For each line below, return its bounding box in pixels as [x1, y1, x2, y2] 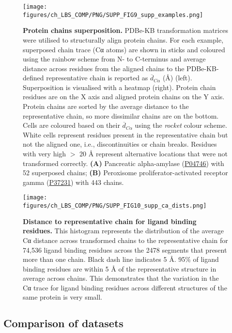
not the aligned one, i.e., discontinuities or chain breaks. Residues [23, 139, 217, 149]
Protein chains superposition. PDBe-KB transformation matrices [23, 25, 228, 35]
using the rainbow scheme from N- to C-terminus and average [23, 54, 206, 64]
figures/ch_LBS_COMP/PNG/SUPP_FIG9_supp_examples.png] [23, 11, 203, 18]
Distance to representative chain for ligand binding [23, 216, 197, 226]
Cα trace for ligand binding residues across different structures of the [23, 282, 227, 292]
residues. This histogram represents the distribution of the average [23, 226, 224, 236]
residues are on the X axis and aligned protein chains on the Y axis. [23, 91, 225, 102]
